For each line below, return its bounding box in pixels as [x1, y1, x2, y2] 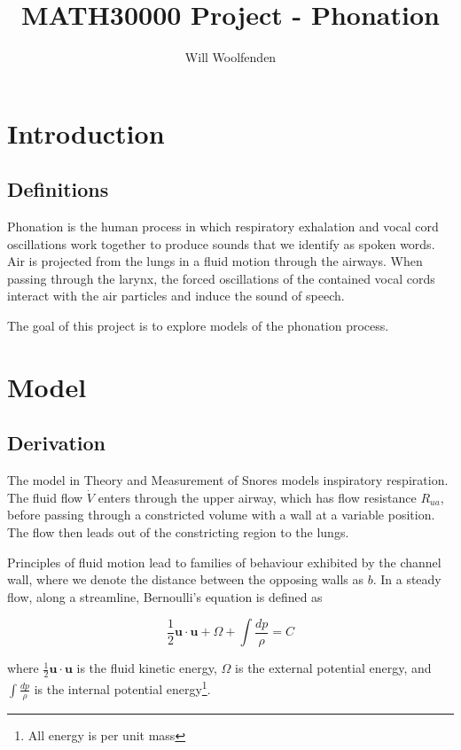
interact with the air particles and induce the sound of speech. [7, 286, 345, 305]
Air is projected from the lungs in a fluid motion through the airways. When [7, 252, 423, 270]
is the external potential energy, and [235, 659, 432, 677]
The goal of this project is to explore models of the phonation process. [7, 316, 389, 335]
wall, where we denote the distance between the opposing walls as [7, 570, 364, 589]
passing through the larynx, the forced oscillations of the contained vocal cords [7, 269, 435, 287]
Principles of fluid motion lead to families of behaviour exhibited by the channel [7, 552, 441, 571]
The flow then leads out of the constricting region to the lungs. [7, 523, 349, 542]
